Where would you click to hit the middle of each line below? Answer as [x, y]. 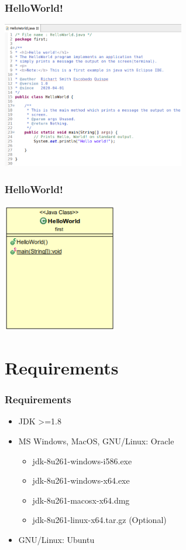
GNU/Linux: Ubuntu [56, 539]
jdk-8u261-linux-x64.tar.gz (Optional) [99, 520]
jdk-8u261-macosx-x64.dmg [81, 500]
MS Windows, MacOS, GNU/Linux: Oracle [96, 441]
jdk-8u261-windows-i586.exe [82, 460]
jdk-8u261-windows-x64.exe [81, 480]
